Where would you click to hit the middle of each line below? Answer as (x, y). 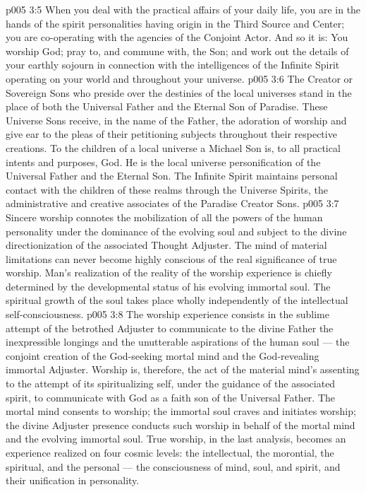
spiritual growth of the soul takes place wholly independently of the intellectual (177, 300)
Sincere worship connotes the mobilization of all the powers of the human (164, 217)
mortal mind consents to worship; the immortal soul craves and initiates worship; (181, 411)
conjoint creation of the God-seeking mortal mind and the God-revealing (163, 355)
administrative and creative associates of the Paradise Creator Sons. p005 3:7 (172, 203)
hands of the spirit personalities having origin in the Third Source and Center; (175, 23)
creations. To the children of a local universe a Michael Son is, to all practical (173, 147)
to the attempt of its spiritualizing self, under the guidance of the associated (171, 383)
